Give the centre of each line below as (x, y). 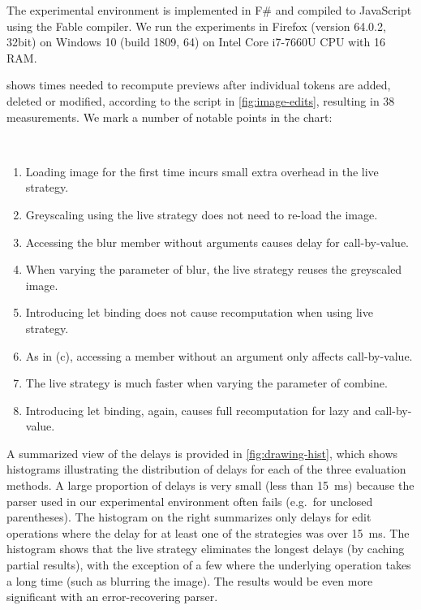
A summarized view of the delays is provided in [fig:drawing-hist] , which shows (202, 453)
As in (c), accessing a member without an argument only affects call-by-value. (219, 355)
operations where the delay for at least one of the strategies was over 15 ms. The (208, 532)
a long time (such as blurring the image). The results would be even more (190, 580)
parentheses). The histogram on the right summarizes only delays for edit (189, 517)
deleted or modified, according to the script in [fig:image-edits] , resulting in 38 (201, 100)
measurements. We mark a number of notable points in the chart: (170, 117)
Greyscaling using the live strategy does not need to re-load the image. (202, 214)
